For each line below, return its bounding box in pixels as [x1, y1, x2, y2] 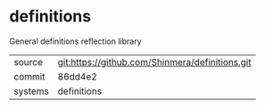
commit [13, 70, 46, 82]
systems [13, 85, 49, 97]
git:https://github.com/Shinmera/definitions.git [57, 55, 252, 68]
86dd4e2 [57, 70, 98, 82]
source [13, 55, 43, 68]
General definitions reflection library [9, 36, 142, 46]
